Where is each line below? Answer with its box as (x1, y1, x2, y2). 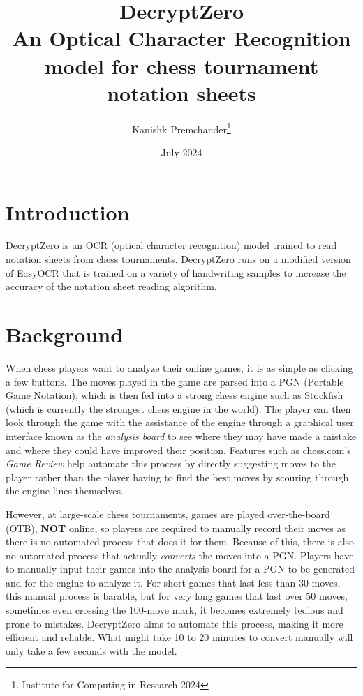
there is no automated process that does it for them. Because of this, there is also (6, 534, 355, 549)
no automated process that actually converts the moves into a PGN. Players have (6, 547, 354, 562)
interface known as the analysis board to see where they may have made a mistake (6, 428, 357, 443)
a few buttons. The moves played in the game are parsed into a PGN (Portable (6, 374, 344, 388)
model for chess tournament (44, 51, 319, 80)
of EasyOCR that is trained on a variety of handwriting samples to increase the (6, 265, 346, 280)
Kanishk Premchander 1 (132, 119, 231, 136)
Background (6, 320, 124, 349)
